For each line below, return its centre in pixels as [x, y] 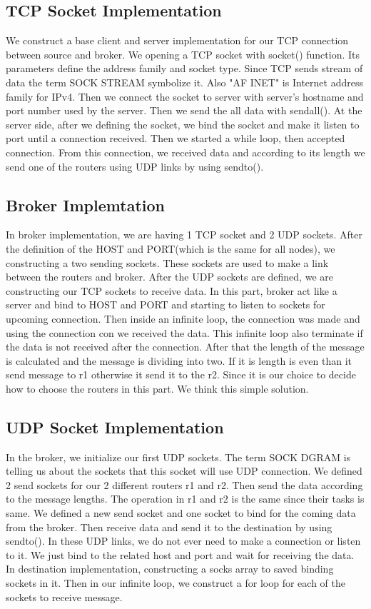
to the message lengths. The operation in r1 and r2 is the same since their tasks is [185, 499]
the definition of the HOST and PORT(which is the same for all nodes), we [171, 248]
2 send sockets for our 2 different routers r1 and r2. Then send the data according [184, 484]
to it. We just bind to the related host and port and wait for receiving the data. [180, 554]
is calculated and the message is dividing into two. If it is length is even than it [179, 360]
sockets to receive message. [64, 597]
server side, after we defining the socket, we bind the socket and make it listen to [183, 124]
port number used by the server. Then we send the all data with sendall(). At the [184, 110]
